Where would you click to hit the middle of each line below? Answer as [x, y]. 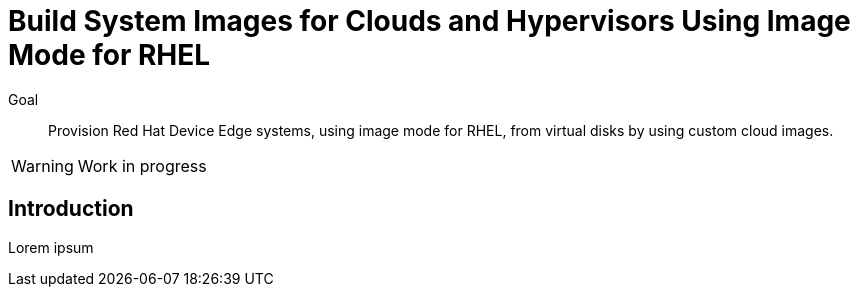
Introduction [71, 209]
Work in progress [142, 165]
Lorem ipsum [51, 247]
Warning [42, 165]
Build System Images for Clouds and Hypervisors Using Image [429, 21]
